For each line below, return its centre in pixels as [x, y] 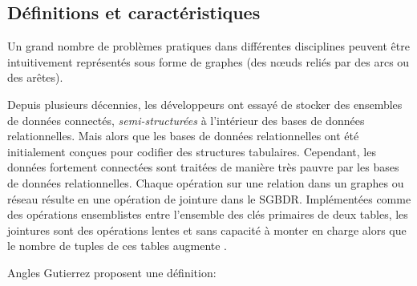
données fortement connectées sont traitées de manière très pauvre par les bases [203, 167]
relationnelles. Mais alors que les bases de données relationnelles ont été [183, 136]
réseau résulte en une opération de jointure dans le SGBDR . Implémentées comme [209, 198]
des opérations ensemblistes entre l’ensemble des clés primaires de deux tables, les [208, 214]
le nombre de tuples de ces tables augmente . [117, 246]
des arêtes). [35, 77]
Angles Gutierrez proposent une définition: [112, 272]
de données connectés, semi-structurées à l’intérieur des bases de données [186, 120]
